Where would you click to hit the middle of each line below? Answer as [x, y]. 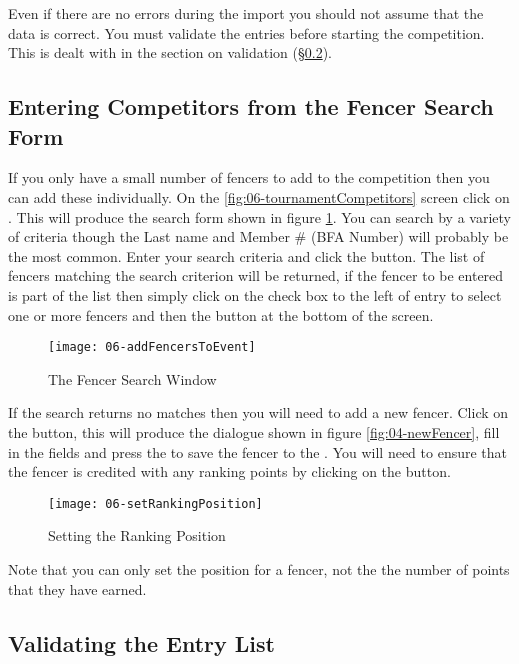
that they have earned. [77, 588]
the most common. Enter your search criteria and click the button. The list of [246, 255]
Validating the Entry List [141, 642]
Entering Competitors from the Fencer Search [251, 106]
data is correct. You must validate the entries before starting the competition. [246, 32]
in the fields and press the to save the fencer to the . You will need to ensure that [258, 451]
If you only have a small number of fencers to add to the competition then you [249, 177]
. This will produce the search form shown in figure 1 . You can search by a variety [259, 216]
